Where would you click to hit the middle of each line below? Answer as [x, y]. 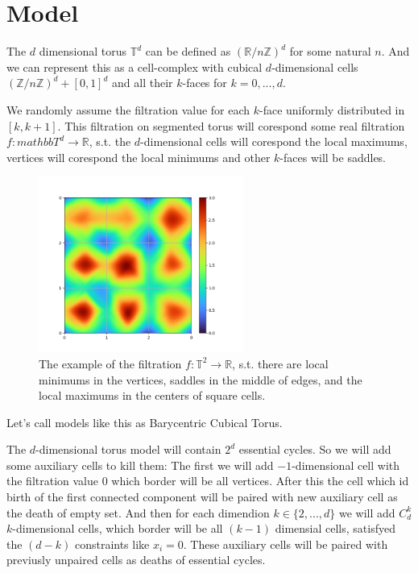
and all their [143, 83]
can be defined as [188, 51]
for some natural [330, 51]
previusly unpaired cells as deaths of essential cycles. [136, 560]
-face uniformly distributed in [332, 109]
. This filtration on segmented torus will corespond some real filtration [231, 125]
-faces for [205, 83]
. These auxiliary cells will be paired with [286, 544]
